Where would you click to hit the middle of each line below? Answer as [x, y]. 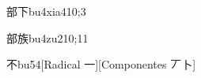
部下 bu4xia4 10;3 [46, 11]
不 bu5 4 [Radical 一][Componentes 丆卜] [101, 64]
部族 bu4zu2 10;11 [47, 37]
